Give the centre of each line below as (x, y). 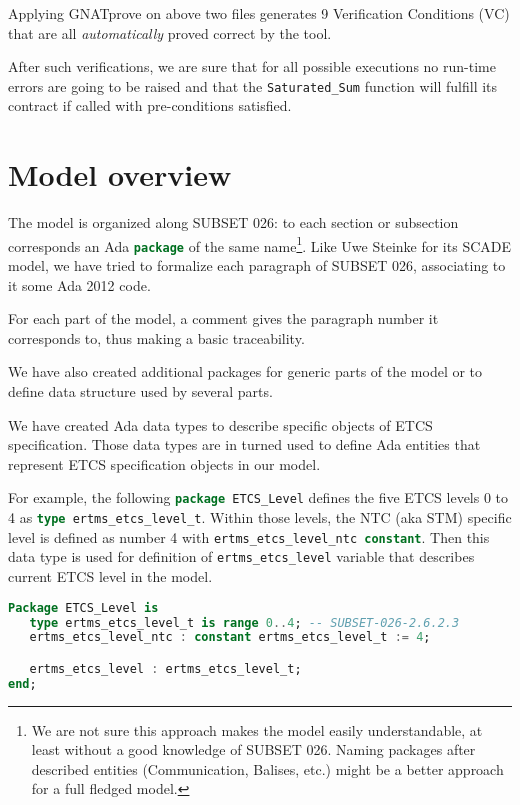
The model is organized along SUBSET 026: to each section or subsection (233, 222)
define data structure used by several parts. (140, 391)
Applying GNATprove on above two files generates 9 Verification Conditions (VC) (259, 13)
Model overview (120, 174)
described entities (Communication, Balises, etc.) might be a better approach (267, 768)
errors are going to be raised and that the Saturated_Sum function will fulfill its (253, 85)
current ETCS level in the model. (110, 576)
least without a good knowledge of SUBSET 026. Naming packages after (253, 749)
